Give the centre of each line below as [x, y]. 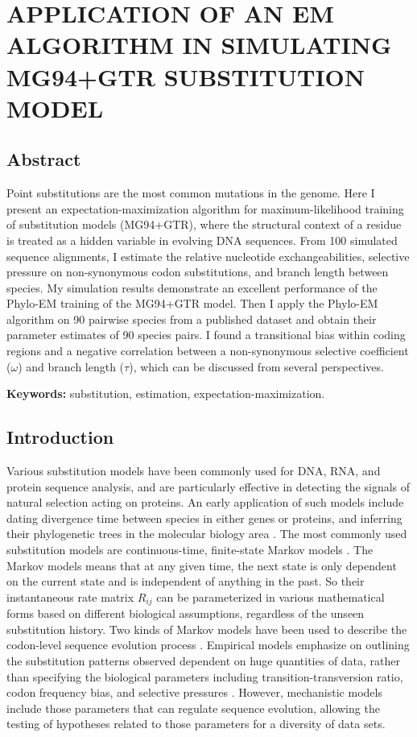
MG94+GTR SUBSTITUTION [186, 76]
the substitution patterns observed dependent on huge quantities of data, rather [204, 661]
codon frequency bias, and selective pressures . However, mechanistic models [194, 692]
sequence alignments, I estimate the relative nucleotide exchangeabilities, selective [208, 256]
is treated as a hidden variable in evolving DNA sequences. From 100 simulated [202, 240]
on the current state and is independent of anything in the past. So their [186, 581]
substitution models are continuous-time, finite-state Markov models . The [190, 550]
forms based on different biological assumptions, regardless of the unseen [186, 613]
